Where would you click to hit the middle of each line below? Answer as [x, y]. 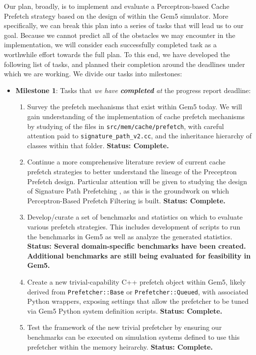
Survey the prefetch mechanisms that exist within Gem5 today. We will [135, 107]
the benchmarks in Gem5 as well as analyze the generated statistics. [130, 236]
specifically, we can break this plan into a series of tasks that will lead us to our [124, 25]
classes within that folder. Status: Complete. [98, 145]
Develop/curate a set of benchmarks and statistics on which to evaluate [135, 217]
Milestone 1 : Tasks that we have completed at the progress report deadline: [133, 90]
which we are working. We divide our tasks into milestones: [93, 74]
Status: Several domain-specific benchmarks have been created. [137, 246]
